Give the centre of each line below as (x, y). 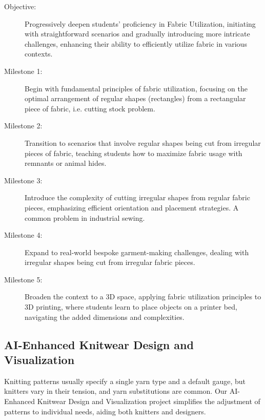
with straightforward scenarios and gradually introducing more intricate (137, 34)
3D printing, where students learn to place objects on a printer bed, (131, 307)
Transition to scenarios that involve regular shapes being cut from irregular (143, 142)
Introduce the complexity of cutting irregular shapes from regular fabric (137, 197)
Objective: (20, 6)
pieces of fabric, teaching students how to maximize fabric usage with (134, 153)
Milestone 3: (23, 180)
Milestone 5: (23, 279)
